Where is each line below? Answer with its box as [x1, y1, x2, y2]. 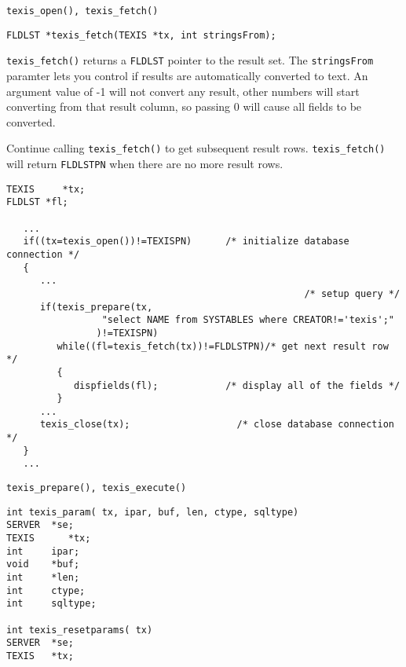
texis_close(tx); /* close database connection [39, 419, 394, 431]
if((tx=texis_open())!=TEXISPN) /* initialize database [23, 236, 349, 247]
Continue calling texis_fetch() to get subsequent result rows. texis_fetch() [6, 140, 386, 156]
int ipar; [6, 545, 80, 557]
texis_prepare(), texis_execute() [6, 482, 187, 494]
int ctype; [6, 585, 86, 596]
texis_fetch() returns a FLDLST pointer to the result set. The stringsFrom [6, 52, 374, 68]
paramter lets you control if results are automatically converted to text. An [6, 67, 368, 83]
